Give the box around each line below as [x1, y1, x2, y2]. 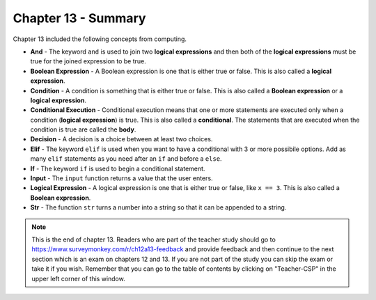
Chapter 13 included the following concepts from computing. [13, 35, 187, 43]
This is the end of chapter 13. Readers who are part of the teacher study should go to [31, 235, 276, 244]
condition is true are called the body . [30, 125, 136, 134]
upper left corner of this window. [31, 274, 125, 283]
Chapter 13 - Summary [13, 10, 146, 26]
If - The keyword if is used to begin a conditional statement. [30, 164, 205, 173]
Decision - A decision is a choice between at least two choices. [30, 135, 213, 143]
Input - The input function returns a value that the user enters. [30, 174, 213, 182]
